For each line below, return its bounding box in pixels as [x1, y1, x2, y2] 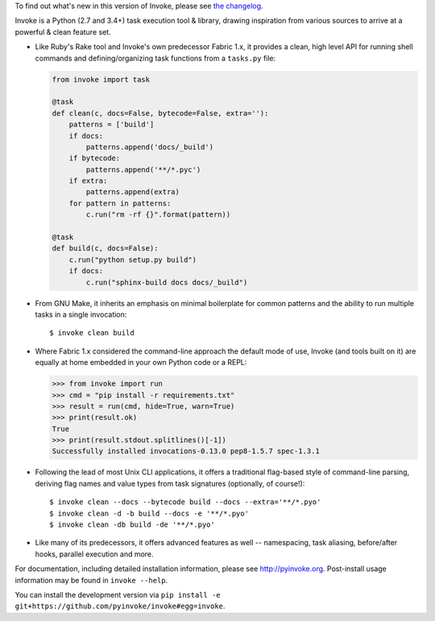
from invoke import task [52, 75, 151, 84]
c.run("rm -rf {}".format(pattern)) [85, 210, 231, 219]
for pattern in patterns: [68, 198, 172, 208]
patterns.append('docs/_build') [85, 142, 213, 151]
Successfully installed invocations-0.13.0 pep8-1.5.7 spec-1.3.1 [52, 447, 320, 456]
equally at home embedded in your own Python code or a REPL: [35, 358, 247, 367]
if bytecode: [68, 154, 121, 163]
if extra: [68, 176, 108, 185]
